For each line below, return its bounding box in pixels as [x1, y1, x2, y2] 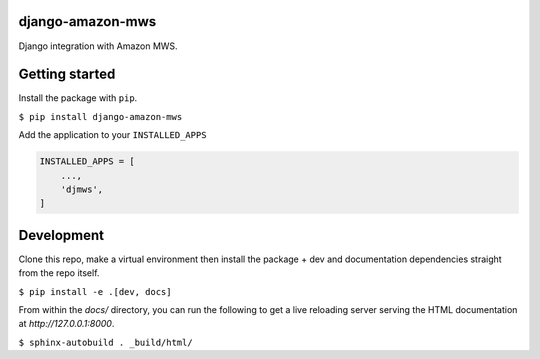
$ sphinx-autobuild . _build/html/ [18, 336, 194, 348]
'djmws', [60, 183, 104, 195]
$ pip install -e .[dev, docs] [18, 286, 172, 297]
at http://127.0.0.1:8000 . [18, 318, 115, 330]
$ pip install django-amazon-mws [18, 111, 183, 122]
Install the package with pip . [18, 92, 138, 104]
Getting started [18, 66, 116, 83]
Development [18, 226, 105, 244]
